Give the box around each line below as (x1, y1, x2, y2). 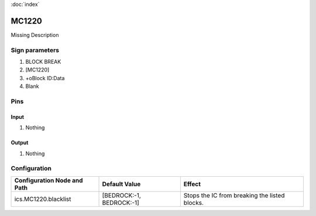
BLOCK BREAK (25, 59, 61, 66)
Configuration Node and (14, 176, 83, 184)
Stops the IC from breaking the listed (183, 191, 285, 199)
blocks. (183, 198, 204, 207)
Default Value (102, 180, 141, 188)
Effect (183, 180, 201, 188)
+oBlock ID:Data (25, 74, 65, 81)
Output (11, 139, 29, 146)
